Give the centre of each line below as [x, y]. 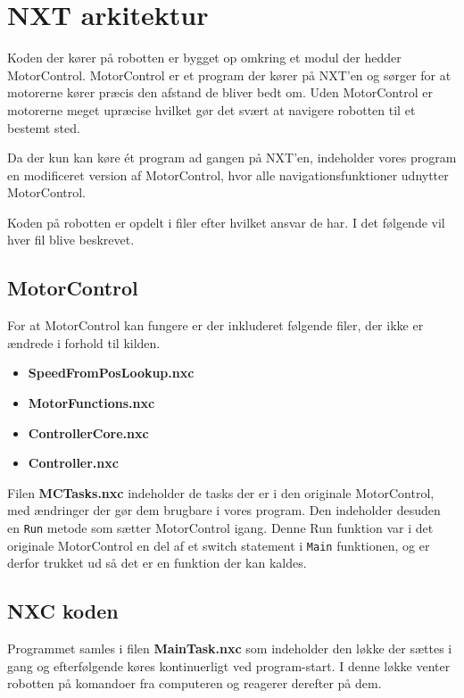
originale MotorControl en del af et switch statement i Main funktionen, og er [219, 545]
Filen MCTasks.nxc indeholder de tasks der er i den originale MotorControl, [221, 492]
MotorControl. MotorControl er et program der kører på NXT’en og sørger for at [229, 75]
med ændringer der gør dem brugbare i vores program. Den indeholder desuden [224, 510]
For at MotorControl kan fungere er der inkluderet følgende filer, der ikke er [215, 325]
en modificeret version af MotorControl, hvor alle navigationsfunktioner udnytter [228, 174]
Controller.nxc [73, 463]
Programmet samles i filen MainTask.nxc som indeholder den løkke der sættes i [230, 648]
